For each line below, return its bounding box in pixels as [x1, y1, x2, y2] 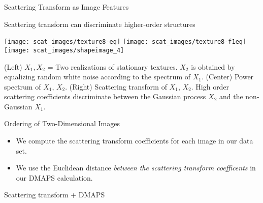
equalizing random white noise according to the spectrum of [4, 71, 190, 82]
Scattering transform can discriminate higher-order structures [4, 18, 195, 29]
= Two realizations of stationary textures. [47, 61, 178, 72]
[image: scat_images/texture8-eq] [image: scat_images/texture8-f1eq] [4, 38, 247, 46]
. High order [191, 81, 229, 92]
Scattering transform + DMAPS [4, 189, 105, 200]
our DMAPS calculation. [16, 172, 93, 183]
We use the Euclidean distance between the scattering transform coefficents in [16, 162, 256, 173]
